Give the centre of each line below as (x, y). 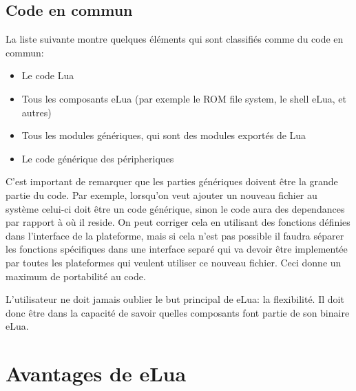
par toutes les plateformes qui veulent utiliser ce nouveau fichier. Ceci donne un (174, 262)
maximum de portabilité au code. (76, 276)
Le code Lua (48, 75)
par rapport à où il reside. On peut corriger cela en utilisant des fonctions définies (178, 222)
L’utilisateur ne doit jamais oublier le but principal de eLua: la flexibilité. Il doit (175, 299)
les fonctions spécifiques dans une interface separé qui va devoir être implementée (177, 249)
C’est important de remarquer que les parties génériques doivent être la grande (172, 181)
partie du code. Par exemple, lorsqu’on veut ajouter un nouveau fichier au (161, 194)
